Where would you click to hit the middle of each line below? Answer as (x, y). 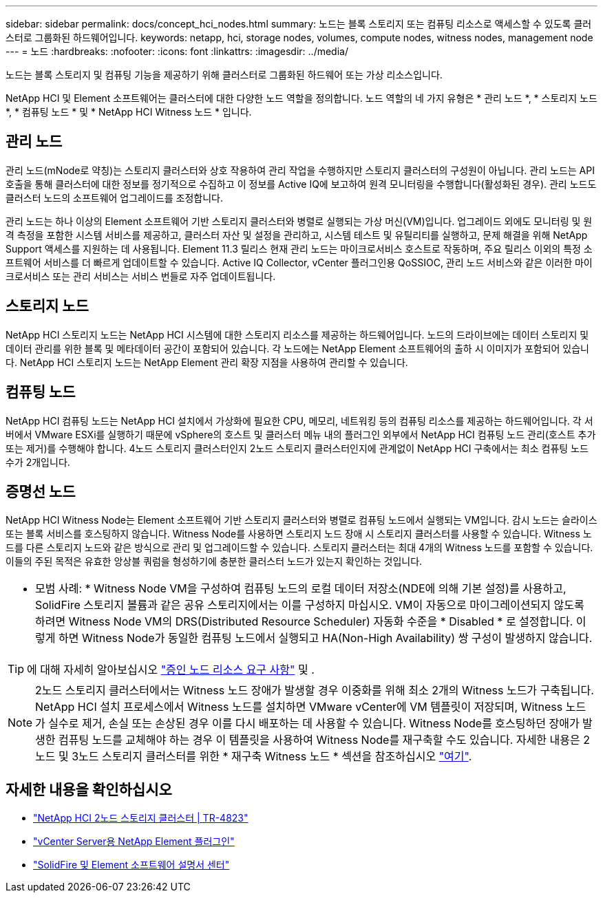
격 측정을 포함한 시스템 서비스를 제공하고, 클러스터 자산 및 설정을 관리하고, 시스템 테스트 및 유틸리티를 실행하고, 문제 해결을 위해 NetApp (297, 235)
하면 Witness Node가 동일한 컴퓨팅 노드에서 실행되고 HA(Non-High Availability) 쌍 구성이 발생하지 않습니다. (325, 638)
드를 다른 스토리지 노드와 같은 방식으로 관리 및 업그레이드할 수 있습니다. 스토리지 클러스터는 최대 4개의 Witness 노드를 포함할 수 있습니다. (299, 548)
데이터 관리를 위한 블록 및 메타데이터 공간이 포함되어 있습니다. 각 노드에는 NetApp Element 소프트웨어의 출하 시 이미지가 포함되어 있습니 (298, 348)
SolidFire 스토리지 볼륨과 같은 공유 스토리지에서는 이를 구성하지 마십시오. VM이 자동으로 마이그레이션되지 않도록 (310, 605)
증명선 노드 (41, 491)
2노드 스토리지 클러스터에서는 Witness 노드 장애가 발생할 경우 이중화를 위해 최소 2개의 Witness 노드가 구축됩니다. (315, 691)
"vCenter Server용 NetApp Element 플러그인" (134, 842)
